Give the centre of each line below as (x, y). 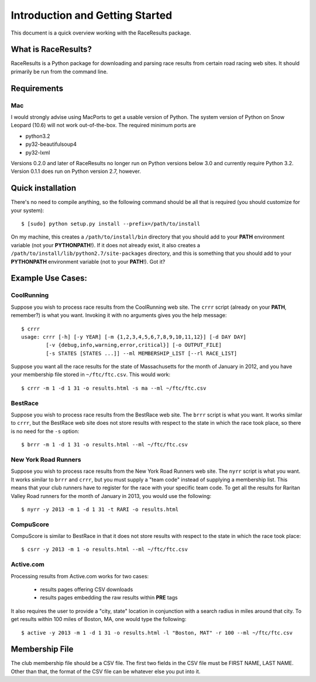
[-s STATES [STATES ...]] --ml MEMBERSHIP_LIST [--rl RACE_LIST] (142, 353)
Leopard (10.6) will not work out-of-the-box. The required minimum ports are (103, 125)
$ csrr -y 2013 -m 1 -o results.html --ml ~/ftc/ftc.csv (105, 550)
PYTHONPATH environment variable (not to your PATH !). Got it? (88, 261)
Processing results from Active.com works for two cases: (80, 576)
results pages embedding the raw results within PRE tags (109, 598)
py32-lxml (38, 152)
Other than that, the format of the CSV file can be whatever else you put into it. (106, 671)
